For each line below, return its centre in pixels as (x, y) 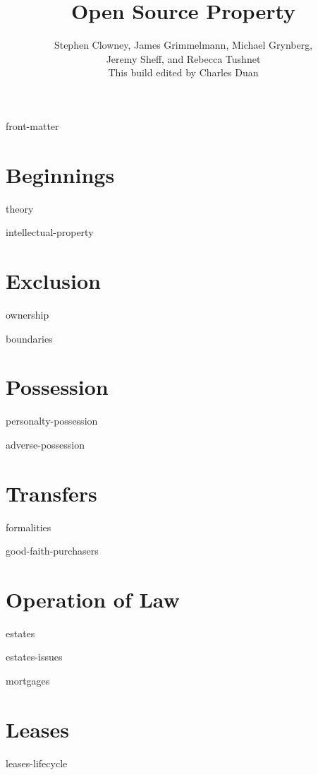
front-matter (32, 125)
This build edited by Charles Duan (183, 72)
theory (20, 208)
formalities (29, 527)
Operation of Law (93, 599)
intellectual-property (50, 232)
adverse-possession (45, 444)
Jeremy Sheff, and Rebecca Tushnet (183, 58)
